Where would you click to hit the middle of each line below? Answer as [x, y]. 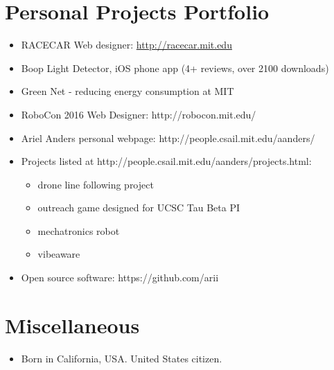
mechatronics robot [79, 230]
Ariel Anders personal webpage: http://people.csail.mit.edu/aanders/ [168, 138]
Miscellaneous [72, 325]
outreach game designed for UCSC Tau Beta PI [139, 208]
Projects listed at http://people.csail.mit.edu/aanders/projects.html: [166, 161]
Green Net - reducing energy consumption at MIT [128, 91]
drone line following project [96, 184]
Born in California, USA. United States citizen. [122, 358]
